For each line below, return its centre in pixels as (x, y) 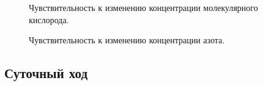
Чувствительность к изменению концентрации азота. (127, 40)
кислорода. (49, 19)
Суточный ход (46, 73)
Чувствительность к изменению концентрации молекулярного (143, 7)
